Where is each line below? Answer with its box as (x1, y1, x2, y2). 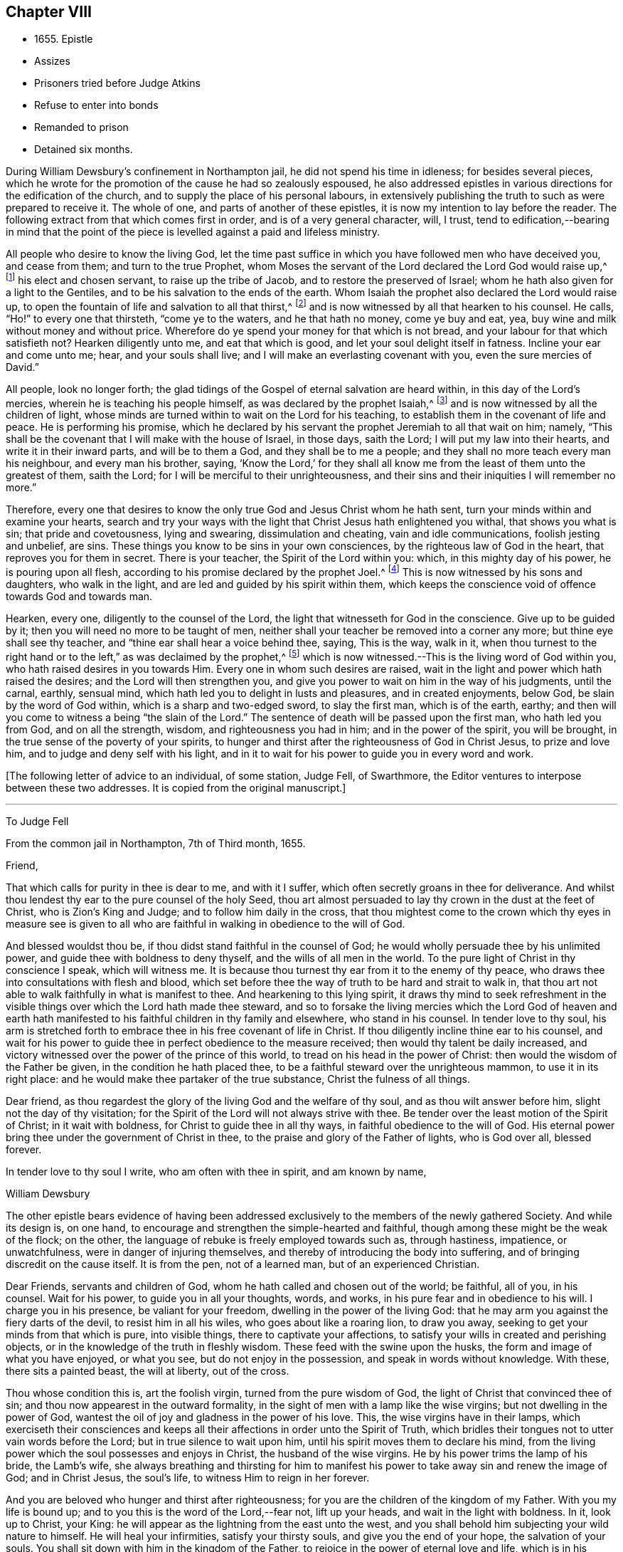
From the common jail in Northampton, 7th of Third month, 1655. (6, 837, 306, 849)
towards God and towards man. (6, 590, 153, 603)
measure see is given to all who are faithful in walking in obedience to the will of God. (6, 917, 405, 930)
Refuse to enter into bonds (34, 99, 159, 112)
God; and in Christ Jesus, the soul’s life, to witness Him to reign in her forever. (6, 1471, 370, 1484)
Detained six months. (34, 143, 133, 156)
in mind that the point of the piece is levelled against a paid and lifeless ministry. (6, 226, 380, 238)
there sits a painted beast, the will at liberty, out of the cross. (6, 1364, 289, 1377)
